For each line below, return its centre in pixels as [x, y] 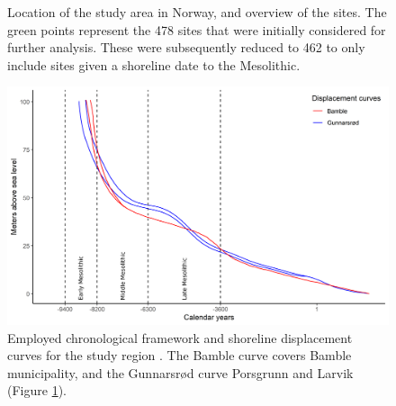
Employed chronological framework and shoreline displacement [180, 337]
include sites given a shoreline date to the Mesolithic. [154, 64]
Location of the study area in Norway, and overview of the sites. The [197, 12]
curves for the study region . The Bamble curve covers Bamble [180, 355]
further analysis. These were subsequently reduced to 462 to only [186, 47]
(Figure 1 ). [37, 390]
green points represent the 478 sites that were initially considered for [197, 29]
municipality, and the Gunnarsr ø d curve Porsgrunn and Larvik [180, 372]
